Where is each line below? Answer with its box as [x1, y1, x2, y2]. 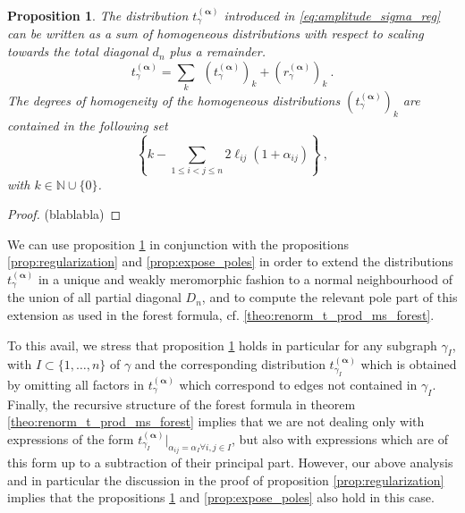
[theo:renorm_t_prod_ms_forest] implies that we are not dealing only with [7, 412, 425, 431]
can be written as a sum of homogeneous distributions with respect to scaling [7, 24, 424, 43]
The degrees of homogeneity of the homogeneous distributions [7, 90, 341, 109]
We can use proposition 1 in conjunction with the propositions [7, 234, 349, 253]
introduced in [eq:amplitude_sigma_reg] [224, 6, 441, 24]
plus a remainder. [169, 42, 266, 61]
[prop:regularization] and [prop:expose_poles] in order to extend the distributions [7, 252, 453, 271]
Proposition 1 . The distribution [7, 6, 189, 24]
